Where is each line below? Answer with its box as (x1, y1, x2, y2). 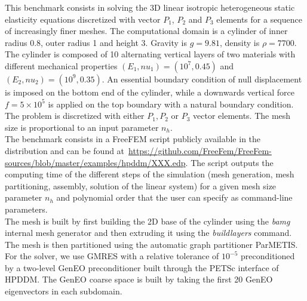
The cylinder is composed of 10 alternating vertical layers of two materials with (5, 48, 296, 60)
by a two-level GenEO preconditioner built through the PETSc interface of (5, 261, 279, 274)
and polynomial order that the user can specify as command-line (56, 191, 293, 204)
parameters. (5, 202, 48, 215)
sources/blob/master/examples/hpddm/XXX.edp (5, 156, 186, 168)
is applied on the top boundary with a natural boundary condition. (48, 97, 294, 110)
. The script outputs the (185, 156, 274, 168)
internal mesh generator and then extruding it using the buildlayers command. (5, 226, 292, 239)
